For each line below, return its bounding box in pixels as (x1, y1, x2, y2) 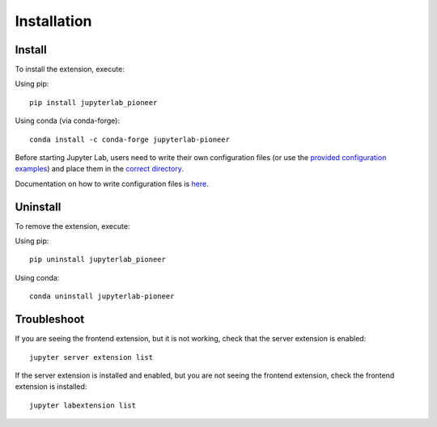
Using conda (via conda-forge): (15, 116, 121, 125)
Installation (15, 12, 92, 30)
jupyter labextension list (29, 400, 137, 410)
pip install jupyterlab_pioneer (29, 98, 158, 107)
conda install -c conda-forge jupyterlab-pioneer (29, 134, 231, 144)
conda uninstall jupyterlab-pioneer (29, 292, 175, 301)
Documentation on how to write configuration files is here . (15, 179, 210, 188)
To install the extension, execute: (15, 65, 125, 74)
